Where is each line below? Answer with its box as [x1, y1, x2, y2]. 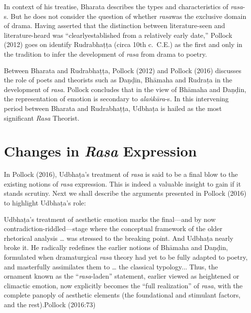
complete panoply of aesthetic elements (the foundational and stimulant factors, [4, 290, 241, 300]
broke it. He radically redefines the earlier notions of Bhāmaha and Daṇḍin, [4, 242, 228, 252]
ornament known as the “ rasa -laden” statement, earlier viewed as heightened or [4, 271, 239, 281]
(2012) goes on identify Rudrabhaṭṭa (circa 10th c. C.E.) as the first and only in [4, 39, 243, 49]
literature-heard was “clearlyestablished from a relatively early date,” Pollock [4, 30, 233, 40]
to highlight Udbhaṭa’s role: [4, 198, 86, 208]
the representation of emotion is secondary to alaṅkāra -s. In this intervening [4, 94, 229, 104]
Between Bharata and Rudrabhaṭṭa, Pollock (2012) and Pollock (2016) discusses [4, 65, 241, 75]
